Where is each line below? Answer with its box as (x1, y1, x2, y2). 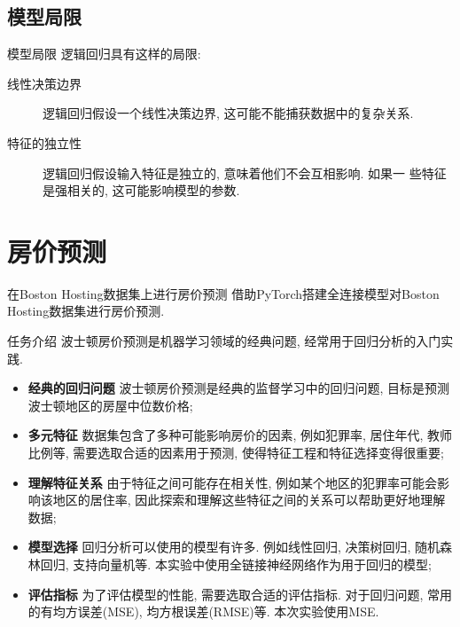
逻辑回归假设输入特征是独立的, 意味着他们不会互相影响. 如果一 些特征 (43, 163, 447, 182)
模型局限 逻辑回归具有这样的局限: (7, 44, 201, 63)
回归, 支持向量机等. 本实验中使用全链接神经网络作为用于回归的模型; (40, 555, 432, 574)
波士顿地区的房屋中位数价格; (27, 396, 193, 414)
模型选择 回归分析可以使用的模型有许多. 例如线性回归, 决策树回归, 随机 (27, 537, 441, 556)
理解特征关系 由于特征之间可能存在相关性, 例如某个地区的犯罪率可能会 (27, 473, 438, 491)
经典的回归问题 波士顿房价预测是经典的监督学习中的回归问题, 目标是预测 (27, 379, 450, 397)
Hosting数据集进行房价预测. (7, 302, 165, 320)
